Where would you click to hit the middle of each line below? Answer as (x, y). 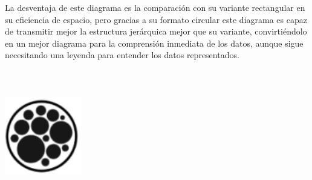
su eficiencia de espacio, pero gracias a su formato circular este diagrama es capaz (156, 19)
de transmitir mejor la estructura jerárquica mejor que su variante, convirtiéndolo (156, 31)
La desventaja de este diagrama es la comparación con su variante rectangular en (155, 7)
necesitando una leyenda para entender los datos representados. (122, 55)
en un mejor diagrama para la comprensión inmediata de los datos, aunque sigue (154, 43)
